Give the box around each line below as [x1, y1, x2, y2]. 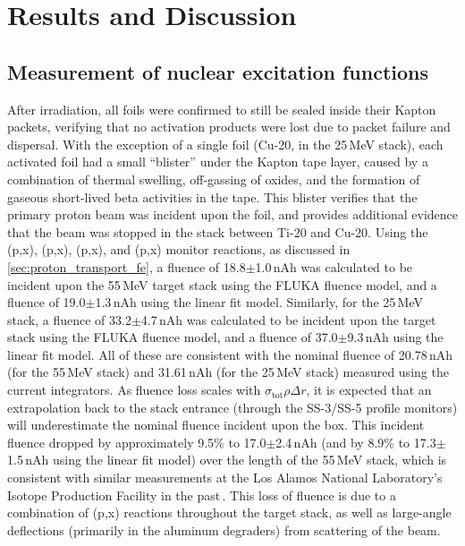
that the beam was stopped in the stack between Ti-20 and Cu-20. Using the [7, 222, 428, 241]
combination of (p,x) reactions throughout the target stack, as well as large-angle [7, 503, 452, 522]
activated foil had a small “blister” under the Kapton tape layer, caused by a [7, 152, 428, 171]
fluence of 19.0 [7, 293, 86, 311]
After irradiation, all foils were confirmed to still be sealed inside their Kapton [7, 99, 436, 118]
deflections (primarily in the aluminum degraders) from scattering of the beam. [7, 520, 441, 539]
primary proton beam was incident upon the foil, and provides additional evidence [7, 205, 458, 224]
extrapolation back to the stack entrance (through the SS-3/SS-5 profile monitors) [7, 397, 458, 416]
